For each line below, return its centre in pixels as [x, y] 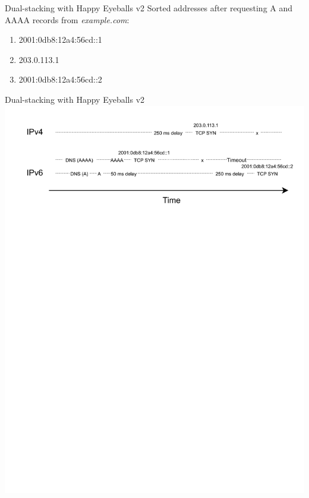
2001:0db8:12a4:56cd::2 [60, 79]
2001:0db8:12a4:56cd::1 [60, 40]
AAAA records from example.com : [67, 19]
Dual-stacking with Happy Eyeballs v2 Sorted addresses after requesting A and [149, 8]
